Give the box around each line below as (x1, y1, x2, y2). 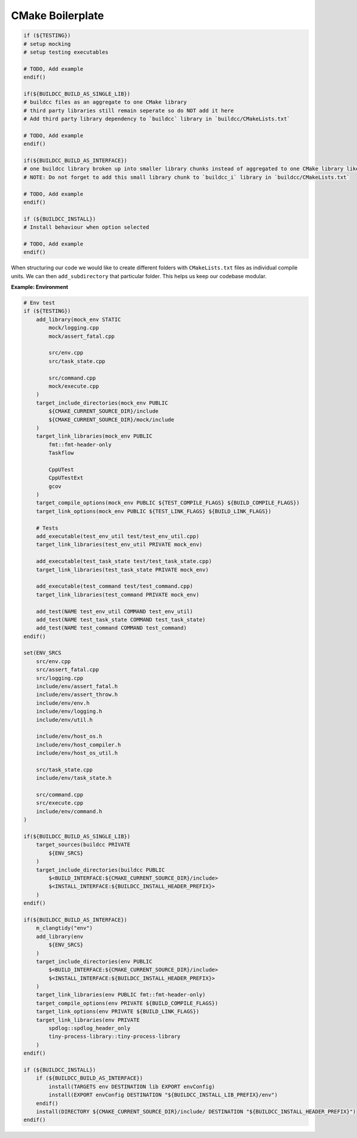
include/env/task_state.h (36, 775, 112, 782)
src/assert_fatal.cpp (36, 666, 99, 673)
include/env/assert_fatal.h (36, 683, 118, 690)
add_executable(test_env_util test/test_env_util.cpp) (36, 533, 199, 539)
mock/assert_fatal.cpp (48, 332, 115, 340)
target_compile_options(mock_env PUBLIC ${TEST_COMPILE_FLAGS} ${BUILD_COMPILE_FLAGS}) (36, 499, 300, 506)
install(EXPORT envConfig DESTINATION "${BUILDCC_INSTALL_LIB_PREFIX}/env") (48, 1092, 278, 1099)
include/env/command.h (36, 808, 102, 814)
